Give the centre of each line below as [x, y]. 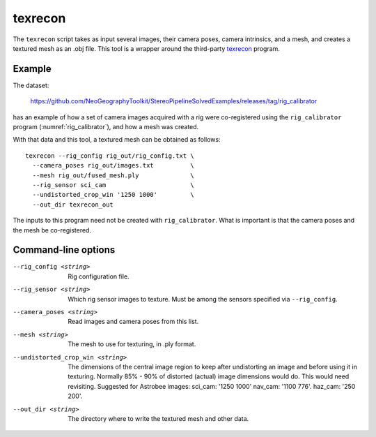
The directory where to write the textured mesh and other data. [158, 418]
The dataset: [31, 85]
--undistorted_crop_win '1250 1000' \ [113, 195]
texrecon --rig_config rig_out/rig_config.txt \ [110, 156]
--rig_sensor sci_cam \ [113, 185]
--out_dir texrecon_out [73, 205]
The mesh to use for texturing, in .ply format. [132, 344]
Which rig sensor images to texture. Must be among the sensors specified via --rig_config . [203, 299]
